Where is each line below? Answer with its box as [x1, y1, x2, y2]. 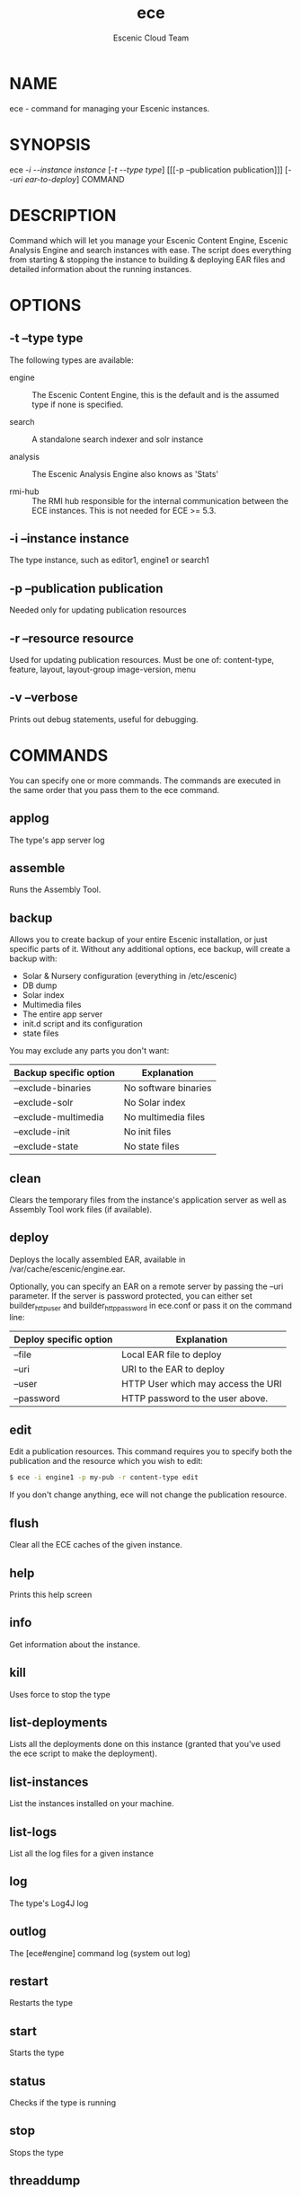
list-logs [9, 1824, 57, 1840]
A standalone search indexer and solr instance [31, 434, 204, 445]
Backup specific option [13, 1067, 115, 1080]
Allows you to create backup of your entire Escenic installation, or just [9, 934, 268, 945]
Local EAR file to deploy [120, 1348, 222, 1361]
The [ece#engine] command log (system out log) [9, 1947, 191, 1958]
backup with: [9, 953, 58, 964]
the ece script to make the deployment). [9, 1748, 157, 1759]
